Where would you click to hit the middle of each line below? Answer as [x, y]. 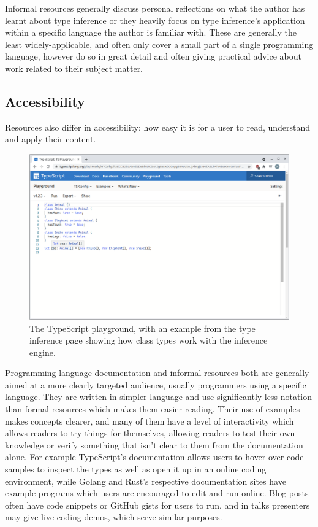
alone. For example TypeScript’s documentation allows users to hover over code [154, 457]
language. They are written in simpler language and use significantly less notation [159, 397]
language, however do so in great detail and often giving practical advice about [153, 56]
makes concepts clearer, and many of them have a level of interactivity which [150, 421]
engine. [43, 352]
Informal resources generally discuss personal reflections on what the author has [155, 8]
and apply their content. [51, 139]
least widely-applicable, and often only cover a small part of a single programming [159, 44]
